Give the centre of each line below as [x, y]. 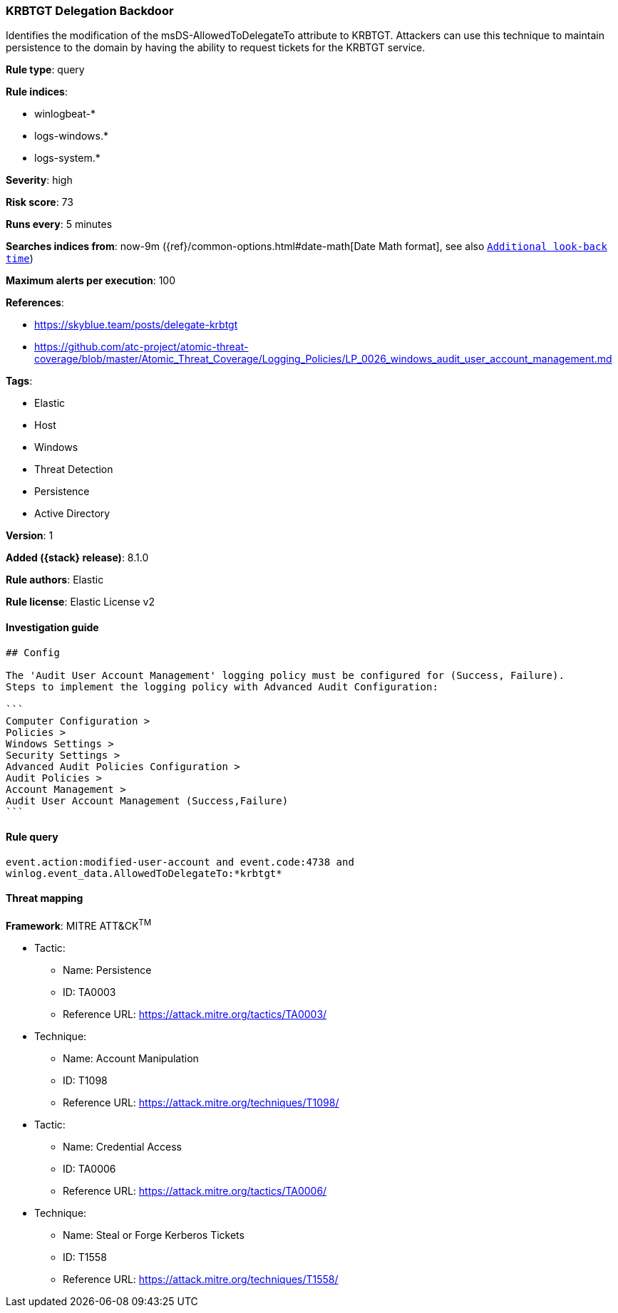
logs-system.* [67, 158]
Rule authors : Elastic [55, 580]
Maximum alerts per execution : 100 [91, 281]
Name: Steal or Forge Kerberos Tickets [154, 1235]
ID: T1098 [85, 1080]
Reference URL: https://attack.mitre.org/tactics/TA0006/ [195, 1190]
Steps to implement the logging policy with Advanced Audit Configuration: [222, 686]
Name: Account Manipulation [131, 1058]
